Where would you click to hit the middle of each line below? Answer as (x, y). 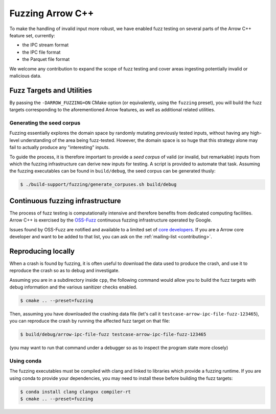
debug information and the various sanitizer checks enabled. (73, 287)
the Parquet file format (46, 59)
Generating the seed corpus (45, 123)
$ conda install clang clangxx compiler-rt (76, 392)
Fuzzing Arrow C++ (52, 13)
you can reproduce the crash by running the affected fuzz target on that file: (90, 321)
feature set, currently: (32, 35)
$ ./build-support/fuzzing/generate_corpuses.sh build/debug (98, 185)
